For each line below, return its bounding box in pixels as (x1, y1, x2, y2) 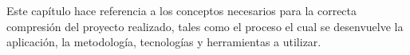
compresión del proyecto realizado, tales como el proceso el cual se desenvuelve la (6, 18, 404, 34)
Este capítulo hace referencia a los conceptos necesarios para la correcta (6, 2, 357, 18)
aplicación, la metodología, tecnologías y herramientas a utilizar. (6, 33, 321, 50)
